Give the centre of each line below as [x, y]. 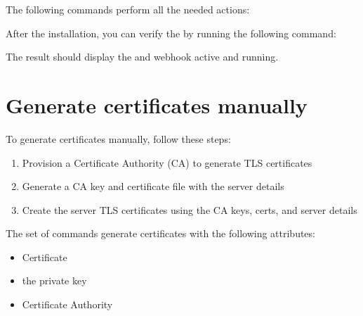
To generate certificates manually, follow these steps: [118, 138]
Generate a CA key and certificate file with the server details [153, 186]
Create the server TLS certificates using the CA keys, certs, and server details [190, 209]
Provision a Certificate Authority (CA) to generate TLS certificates [167, 162]
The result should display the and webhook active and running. [142, 57]
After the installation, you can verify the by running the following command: [171, 33]
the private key [54, 280]
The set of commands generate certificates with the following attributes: [160, 233]
